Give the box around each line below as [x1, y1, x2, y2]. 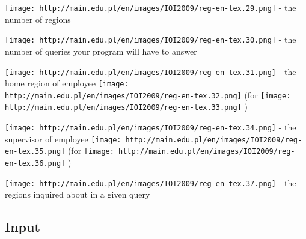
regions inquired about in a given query [5, 188, 150, 201]
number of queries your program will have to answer [5, 44, 197, 57]
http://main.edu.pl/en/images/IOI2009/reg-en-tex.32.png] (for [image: [5, 88, 291, 101]
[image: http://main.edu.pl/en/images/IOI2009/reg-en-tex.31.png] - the [5, 65, 296, 77]
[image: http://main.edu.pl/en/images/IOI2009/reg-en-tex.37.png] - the [5, 176, 296, 189]
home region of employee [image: [5, 77, 129, 89]
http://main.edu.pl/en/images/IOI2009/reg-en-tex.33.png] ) [5, 100, 248, 113]
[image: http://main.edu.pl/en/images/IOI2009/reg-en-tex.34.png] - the [5, 121, 296, 133]
